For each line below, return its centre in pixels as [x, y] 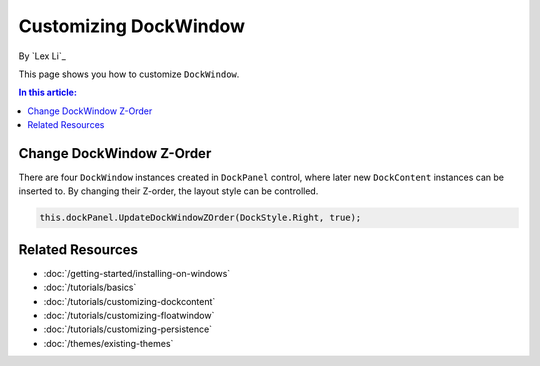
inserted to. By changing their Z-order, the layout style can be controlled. [168, 191]
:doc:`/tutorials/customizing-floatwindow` [129, 316]
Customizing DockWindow [131, 26]
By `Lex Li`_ [42, 56]
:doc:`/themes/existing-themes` [108, 343]
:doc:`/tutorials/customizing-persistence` [128, 329]
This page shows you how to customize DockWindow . [129, 74]
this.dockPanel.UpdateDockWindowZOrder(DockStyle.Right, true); [200, 218]
